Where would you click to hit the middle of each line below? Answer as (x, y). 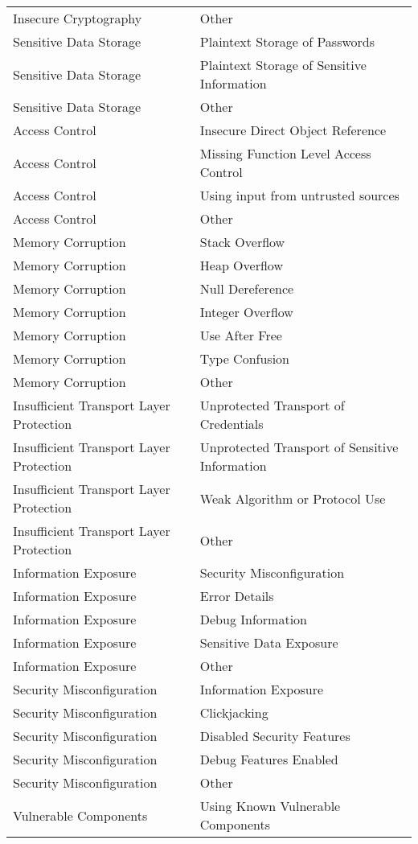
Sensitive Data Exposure (269, 642)
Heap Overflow (241, 265)
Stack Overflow (242, 242)
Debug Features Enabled (269, 759)
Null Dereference (247, 288)
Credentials (232, 424)
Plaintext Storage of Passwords (287, 41)
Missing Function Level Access (285, 153)
